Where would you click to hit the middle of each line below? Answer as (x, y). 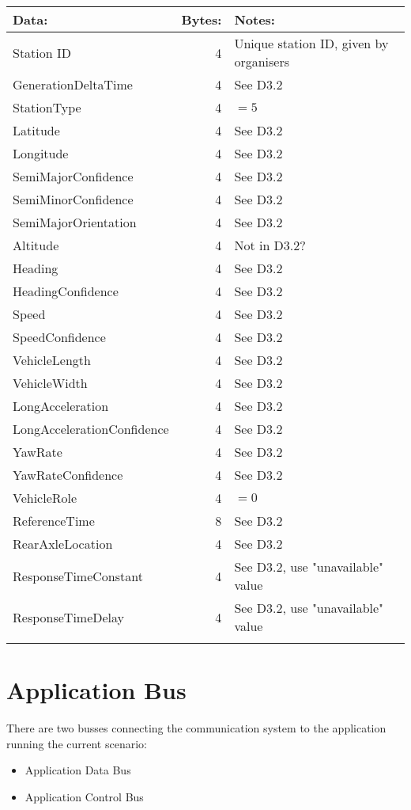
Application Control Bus (84, 796)
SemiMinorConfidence (73, 199)
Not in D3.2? (270, 245)
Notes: (255, 19)
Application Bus (96, 690)
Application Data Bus (78, 770)
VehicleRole (45, 498)
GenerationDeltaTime (73, 84)
